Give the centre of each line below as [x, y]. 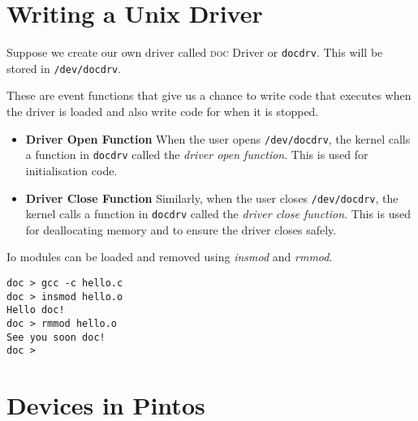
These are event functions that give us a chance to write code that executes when [209, 95]
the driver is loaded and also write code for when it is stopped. [163, 112]
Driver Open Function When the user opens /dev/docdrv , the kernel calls [218, 138]
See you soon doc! [56, 337]
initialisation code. [71, 170]
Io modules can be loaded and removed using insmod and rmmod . [170, 257]
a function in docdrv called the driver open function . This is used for [197, 155]
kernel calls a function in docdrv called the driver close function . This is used [218, 214]
